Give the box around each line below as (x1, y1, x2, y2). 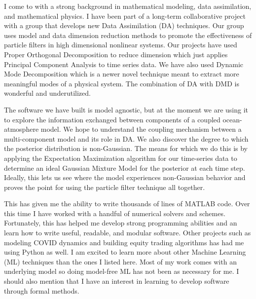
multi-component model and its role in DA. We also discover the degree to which (4, 133, 249, 144)
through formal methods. (4, 285, 79, 296)
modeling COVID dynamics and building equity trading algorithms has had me (4, 237, 244, 247)
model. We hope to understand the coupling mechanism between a (40, 124, 242, 134)
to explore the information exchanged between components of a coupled (4, 114, 220, 124)
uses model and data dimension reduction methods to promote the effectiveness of (4, 30, 252, 40)
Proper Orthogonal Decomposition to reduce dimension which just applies (4, 49, 228, 59)
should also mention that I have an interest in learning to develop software (4, 276, 229, 286)
